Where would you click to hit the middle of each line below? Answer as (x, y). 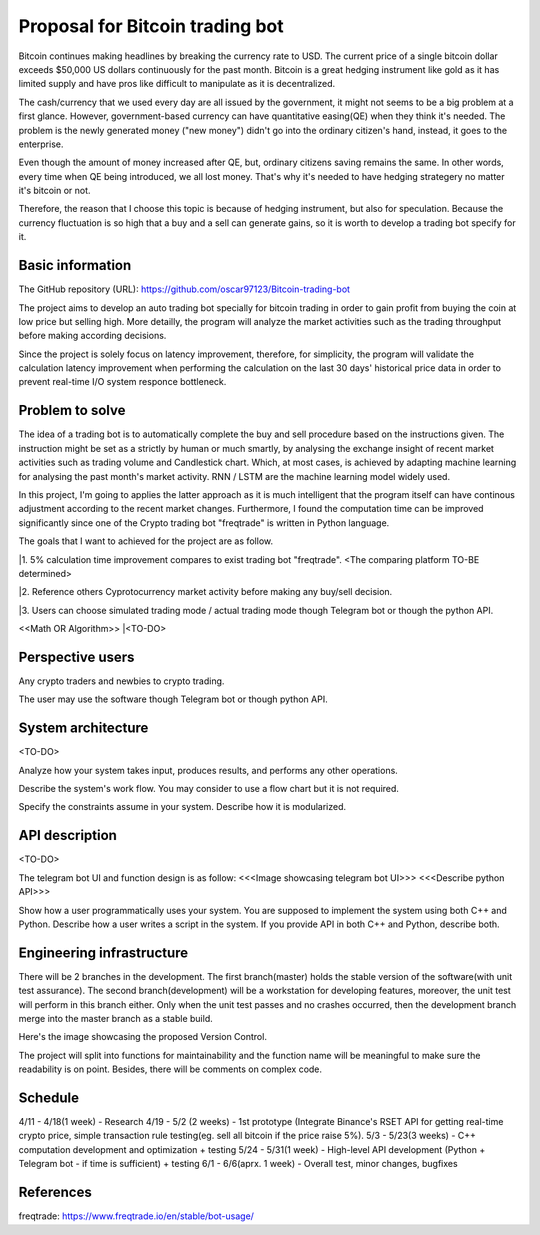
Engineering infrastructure (103, 952)
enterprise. (41, 144)
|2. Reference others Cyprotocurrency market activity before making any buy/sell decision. (205, 592)
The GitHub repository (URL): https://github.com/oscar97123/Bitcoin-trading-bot (184, 289)
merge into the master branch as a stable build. (116, 1018)
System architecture (83, 728)
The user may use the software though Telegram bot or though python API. (173, 699)
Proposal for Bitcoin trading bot (151, 26)
